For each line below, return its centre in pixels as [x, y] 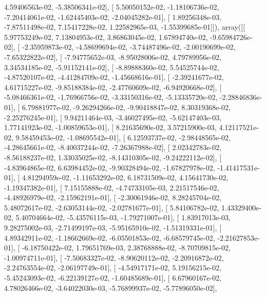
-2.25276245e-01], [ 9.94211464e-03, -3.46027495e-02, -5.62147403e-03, [113, 117]
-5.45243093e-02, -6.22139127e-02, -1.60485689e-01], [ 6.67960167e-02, [113, 278]
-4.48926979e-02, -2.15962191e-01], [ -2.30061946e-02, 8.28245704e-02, [113, 197]
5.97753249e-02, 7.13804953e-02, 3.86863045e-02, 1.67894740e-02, [106, 37]
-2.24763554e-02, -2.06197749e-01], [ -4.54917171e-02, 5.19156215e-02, [113, 268]
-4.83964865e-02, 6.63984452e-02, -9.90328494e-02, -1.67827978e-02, [110, 167]
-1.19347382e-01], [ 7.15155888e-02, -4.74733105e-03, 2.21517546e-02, [112, 187]
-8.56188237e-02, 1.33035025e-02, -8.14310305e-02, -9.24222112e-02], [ [113, 157]
